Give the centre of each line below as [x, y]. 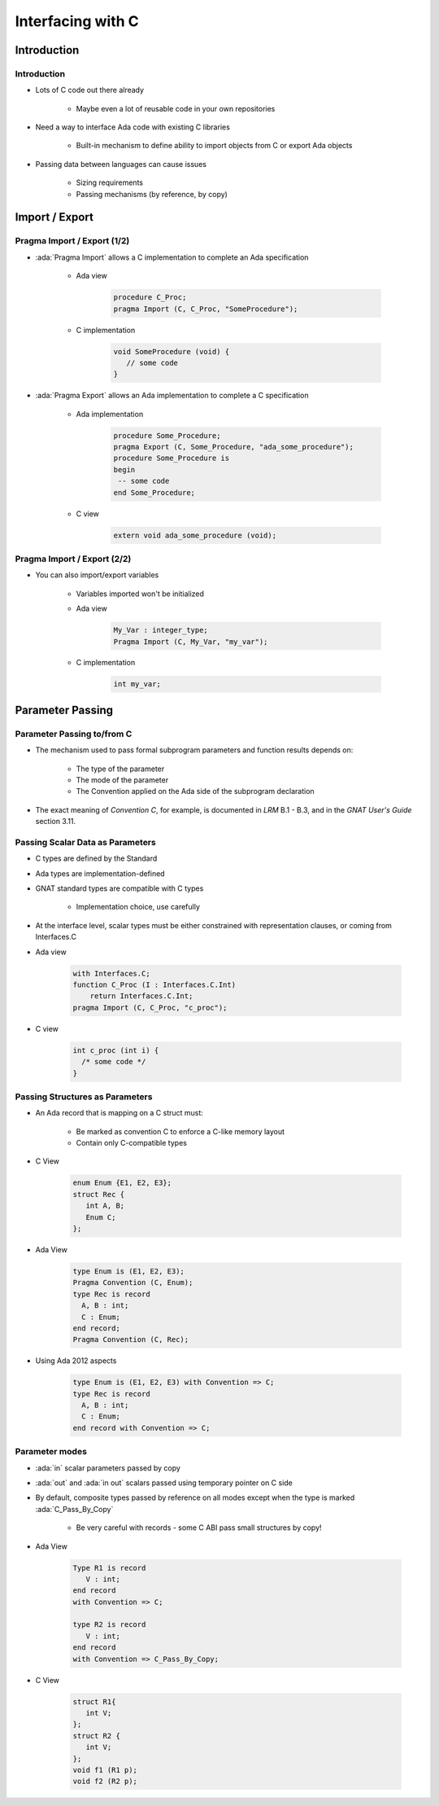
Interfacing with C [77, 21]
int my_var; [137, 684]
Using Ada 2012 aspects [76, 1361]
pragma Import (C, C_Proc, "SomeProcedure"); [206, 309]
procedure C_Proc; [150, 298]
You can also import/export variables [97, 575]
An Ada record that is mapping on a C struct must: [119, 1113]
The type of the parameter [120, 769]
